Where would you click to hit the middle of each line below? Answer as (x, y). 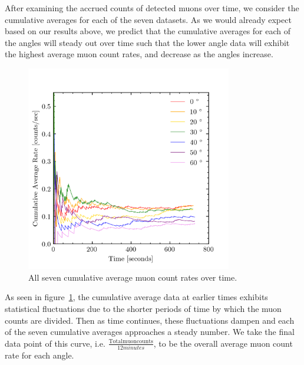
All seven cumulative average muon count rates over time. (133, 277)
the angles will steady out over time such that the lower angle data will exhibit (147, 42)
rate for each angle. (39, 355)
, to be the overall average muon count (223, 343)
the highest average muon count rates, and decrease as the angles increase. (139, 54)
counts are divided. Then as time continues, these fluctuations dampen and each (150, 320)
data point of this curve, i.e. (55, 343)
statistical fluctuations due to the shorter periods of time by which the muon (143, 308)
